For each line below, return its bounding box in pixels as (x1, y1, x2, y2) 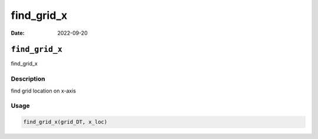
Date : (11, 29, 25, 37)
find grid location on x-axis (11, 87, 77, 94)
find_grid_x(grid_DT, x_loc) (23, 118, 108, 125)
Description (11, 75, 45, 83)
